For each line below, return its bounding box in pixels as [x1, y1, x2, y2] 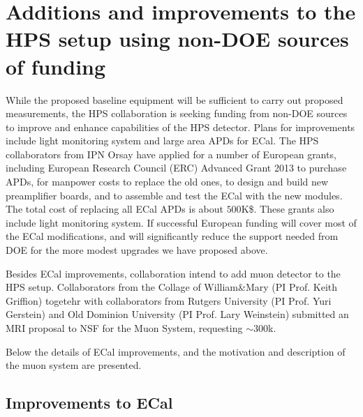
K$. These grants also [241, 202, 334, 216]
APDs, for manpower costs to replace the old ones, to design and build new [6, 174, 329, 189]
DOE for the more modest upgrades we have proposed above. [6, 243, 268, 257]
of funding [6, 52, 106, 80]
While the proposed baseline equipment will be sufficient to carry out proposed [6, 92, 343, 107]
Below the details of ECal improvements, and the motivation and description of [6, 344, 346, 358]
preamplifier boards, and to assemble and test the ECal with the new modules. [6, 188, 343, 202]
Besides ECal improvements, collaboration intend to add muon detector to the [6, 266, 341, 280]
